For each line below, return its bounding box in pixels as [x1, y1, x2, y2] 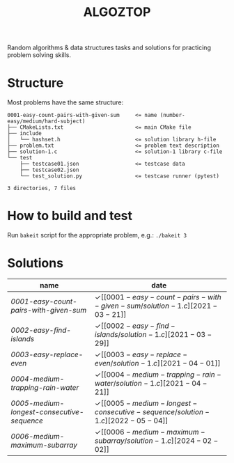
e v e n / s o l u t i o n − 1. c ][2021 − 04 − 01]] [94, 359, 221, 368]
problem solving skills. [7, 51, 72, 59]
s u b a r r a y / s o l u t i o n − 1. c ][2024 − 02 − [94, 436, 219, 446]
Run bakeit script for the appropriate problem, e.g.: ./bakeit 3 [7, 231, 187, 240]
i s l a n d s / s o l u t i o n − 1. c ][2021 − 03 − [94, 330, 212, 339]
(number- [159, 112, 186, 119]
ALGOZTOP [83, 4, 151, 20]
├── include [7, 130, 42, 137]
